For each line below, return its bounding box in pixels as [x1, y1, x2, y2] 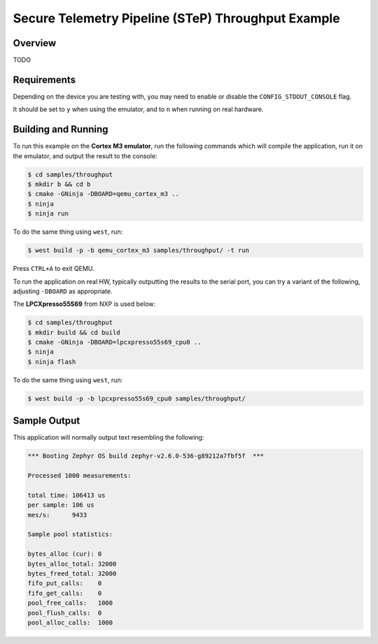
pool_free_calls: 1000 [27, 599, 113, 607]
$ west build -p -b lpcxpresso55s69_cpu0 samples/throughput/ [27, 394, 246, 402]
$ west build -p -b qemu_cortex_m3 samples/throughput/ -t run [27, 246, 250, 255]
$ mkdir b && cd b [27, 181, 91, 188]
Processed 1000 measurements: [27, 472, 132, 479]
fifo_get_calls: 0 [27, 589, 102, 597]
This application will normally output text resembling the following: [13, 433, 204, 442]
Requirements [13, 73, 76, 85]
